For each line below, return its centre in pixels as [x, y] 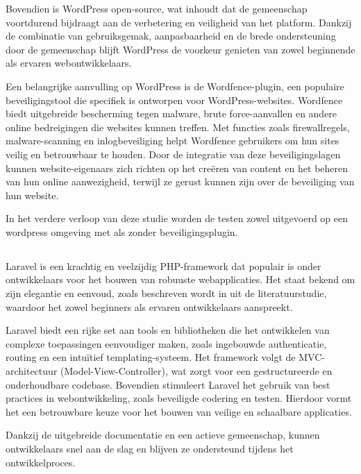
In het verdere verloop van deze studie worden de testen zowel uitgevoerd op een [177, 218]
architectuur [32, 371]
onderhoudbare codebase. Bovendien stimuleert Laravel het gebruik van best [168, 384]
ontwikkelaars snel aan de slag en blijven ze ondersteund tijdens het [150, 449]
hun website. [32, 195]
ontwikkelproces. [41, 462]
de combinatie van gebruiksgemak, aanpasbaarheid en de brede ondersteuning [171, 36]
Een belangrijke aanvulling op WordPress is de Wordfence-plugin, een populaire [175, 86]
